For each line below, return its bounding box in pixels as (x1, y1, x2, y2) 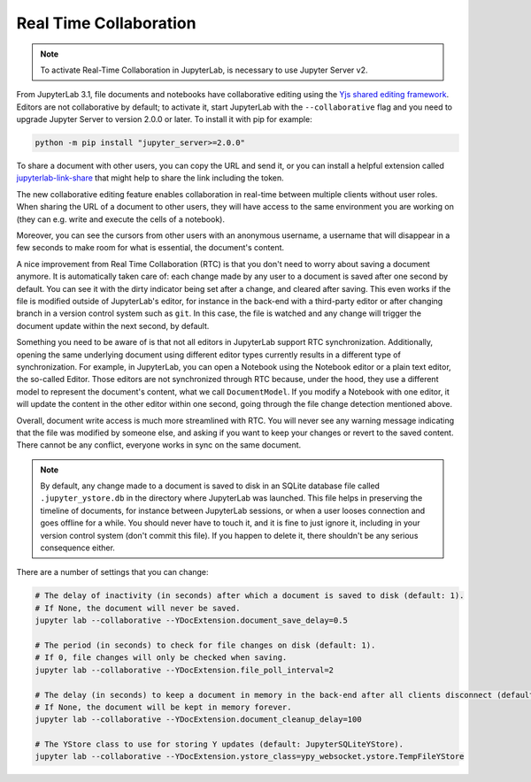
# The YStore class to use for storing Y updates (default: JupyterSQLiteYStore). (35, 740, 404, 749)
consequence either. (40, 542, 115, 553)
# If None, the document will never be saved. (35, 602, 241, 613)
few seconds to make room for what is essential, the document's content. (16, 242, 285, 253)
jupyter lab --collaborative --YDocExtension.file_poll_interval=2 (35, 664, 335, 675)
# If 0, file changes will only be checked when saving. (35, 653, 288, 663)
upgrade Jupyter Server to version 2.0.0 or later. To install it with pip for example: (16, 114, 313, 125)
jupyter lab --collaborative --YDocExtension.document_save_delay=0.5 (35, 616, 349, 625)
